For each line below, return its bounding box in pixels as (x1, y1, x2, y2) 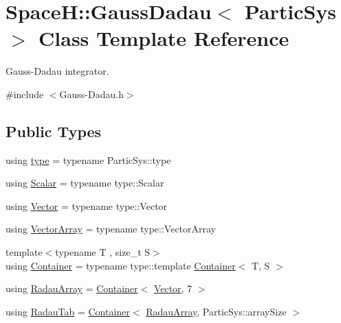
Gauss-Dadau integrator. (5, 64, 109, 78)
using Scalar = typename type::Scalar (5, 176, 164, 190)
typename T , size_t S (55, 245, 151, 259)
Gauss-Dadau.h (59, 86, 124, 101)
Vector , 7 (153, 281, 192, 296)
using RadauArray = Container (5, 281, 138, 296)
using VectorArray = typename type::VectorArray (5, 222, 217, 236)
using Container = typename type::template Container (5, 258, 236, 272)
